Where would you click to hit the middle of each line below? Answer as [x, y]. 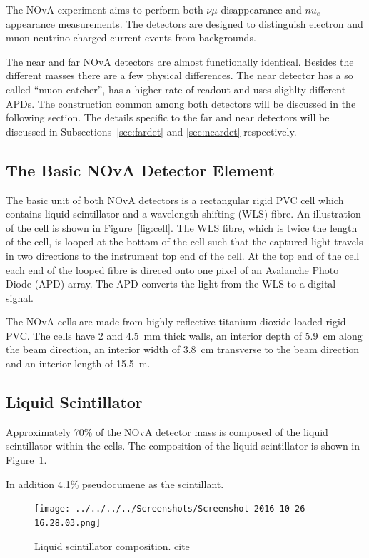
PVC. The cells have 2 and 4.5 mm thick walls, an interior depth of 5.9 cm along [184, 335]
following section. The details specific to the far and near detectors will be [168, 117]
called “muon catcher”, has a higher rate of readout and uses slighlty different [176, 89]
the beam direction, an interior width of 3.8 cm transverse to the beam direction [183, 349]
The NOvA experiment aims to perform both [105, 9]
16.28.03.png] [68, 523]
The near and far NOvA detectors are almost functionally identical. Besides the [180, 61]
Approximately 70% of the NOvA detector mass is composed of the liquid [167, 431]
